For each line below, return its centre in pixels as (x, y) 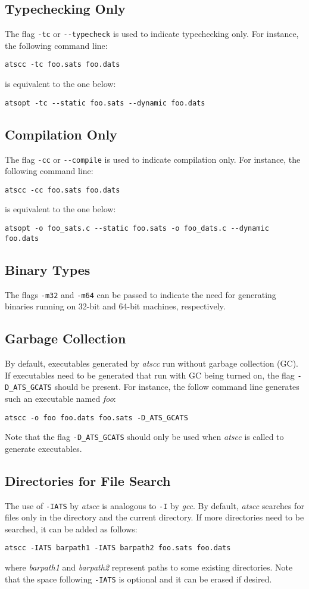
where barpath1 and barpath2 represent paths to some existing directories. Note (149, 567)
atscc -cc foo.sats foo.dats (63, 190)
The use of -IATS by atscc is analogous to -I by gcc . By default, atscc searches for (154, 505)
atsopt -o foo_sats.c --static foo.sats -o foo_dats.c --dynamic (137, 229)
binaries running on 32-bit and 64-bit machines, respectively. (115, 306)
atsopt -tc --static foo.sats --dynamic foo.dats (105, 103)
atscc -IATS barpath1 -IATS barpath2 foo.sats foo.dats (118, 548)
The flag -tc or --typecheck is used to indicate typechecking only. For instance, (152, 34)
